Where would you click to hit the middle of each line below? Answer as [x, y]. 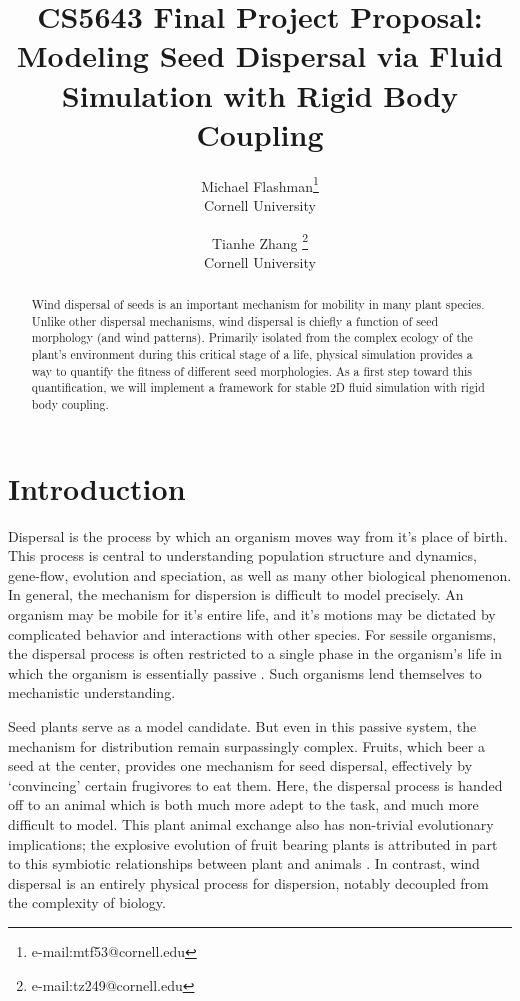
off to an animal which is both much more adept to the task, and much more [243, 804]
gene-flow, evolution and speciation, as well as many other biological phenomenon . [260, 574]
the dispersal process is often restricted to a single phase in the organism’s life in [255, 653]
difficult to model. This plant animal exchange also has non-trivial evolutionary [251, 824]
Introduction [97, 487]
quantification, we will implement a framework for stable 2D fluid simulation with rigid [258, 387]
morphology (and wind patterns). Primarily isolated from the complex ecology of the [252, 337]
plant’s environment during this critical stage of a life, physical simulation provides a [252, 354]
